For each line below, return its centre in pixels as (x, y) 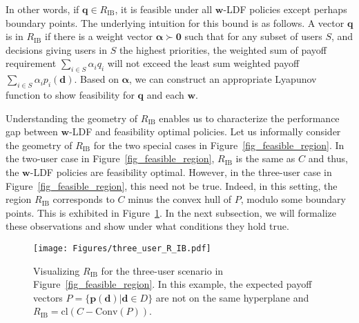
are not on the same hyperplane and (232, 297)
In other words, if (42, 9)
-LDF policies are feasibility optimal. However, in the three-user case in (181, 172)
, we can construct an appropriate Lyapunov (223, 79)
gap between (32, 131)
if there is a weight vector (99, 36)
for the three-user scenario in (162, 270)
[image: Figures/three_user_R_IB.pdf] (122, 248)
